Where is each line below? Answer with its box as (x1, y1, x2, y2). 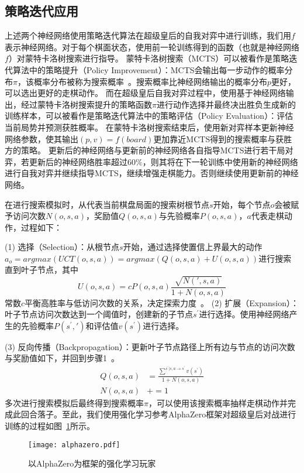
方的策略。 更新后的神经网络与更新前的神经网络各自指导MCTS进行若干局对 (5, 144, 293, 156)
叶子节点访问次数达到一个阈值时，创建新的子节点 (5, 308, 193, 320)
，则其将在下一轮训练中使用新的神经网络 (142, 155, 298, 167)
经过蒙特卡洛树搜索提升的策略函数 (20, 98, 152, 110)
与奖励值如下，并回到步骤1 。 (5, 352, 119, 364)
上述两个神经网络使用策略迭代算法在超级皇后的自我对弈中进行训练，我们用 (5, 29, 291, 42)
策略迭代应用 (5, 2, 78, 20)
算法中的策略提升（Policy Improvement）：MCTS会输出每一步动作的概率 (12, 63, 285, 76)
